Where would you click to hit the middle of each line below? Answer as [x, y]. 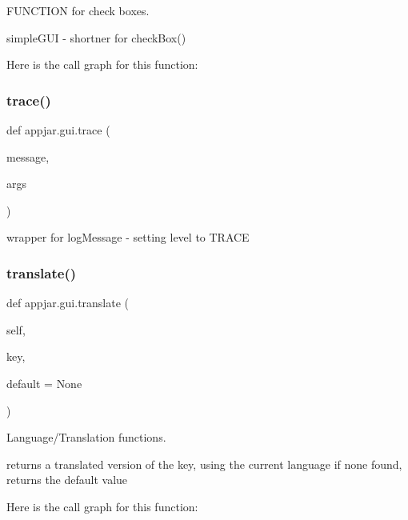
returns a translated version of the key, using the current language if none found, [204, 464]
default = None [44, 383]
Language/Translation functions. [86, 437]
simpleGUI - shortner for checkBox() [96, 37]
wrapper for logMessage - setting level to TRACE [128, 237]
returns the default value [67, 480]
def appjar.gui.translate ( [68, 303]
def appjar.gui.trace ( [58, 130]
